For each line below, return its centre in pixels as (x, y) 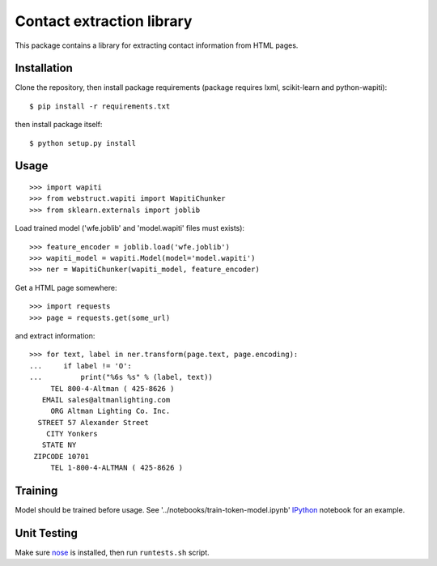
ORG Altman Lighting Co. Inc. (110, 411)
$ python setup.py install (83, 143)
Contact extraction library (104, 21)
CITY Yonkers (72, 434)
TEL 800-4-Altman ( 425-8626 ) (112, 388)
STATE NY (59, 445)
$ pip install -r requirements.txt (100, 106)
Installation (44, 68)
